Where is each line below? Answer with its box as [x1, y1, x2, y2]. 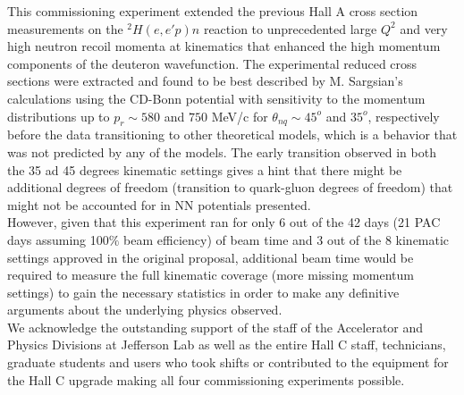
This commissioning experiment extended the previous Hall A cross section [7, 2, 418, 20]
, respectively [367, 106, 440, 125]
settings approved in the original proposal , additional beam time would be [7, 248, 414, 266]
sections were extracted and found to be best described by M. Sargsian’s [7, 71, 403, 90]
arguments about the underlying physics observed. [7, 300, 283, 319]
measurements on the [7, 19, 123, 38]
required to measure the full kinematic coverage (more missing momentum [7, 265, 414, 284]
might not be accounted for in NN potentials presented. [7, 195, 311, 214]
